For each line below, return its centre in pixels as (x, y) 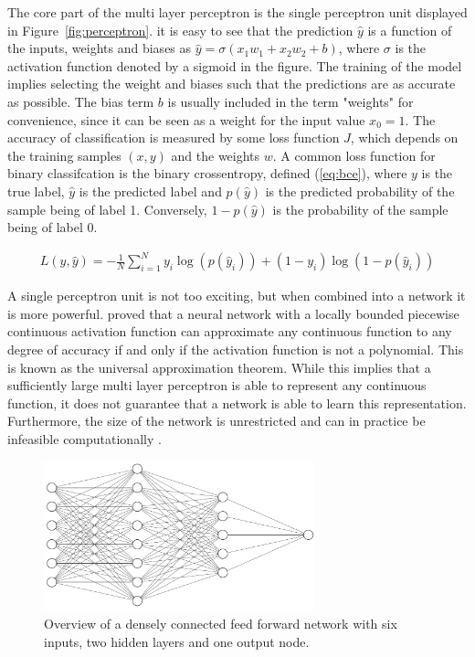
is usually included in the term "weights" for (290, 101)
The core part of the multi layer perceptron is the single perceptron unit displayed (237, 12)
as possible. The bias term (81, 101)
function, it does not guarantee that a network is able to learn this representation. (237, 403)
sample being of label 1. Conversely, (107, 209)
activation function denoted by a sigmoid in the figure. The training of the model (235, 65)
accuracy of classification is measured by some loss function (174, 138)
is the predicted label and (150, 191)
